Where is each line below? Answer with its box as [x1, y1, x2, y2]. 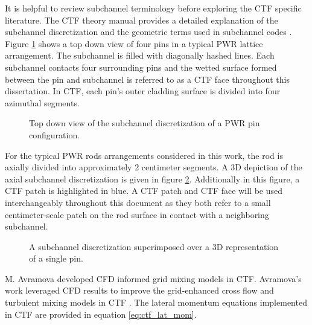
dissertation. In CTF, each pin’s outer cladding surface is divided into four [5, 85, 281, 97]
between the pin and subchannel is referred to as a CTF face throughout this [5, 72, 290, 85]
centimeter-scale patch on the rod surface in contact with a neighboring [5, 208, 269, 220]
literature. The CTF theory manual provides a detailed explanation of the [5, 13, 278, 26]
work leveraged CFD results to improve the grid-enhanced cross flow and [5, 284, 274, 297]
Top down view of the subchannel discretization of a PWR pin [29, 117, 260, 129]
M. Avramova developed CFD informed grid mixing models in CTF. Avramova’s [5, 272, 302, 285]
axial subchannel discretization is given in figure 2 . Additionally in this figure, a [5, 172, 300, 185]
